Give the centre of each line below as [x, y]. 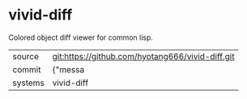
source [26, 56]
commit [27, 69]
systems [28, 83]
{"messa [68, 69]
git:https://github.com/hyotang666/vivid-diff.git [143, 56]
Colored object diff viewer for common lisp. [81, 37]
